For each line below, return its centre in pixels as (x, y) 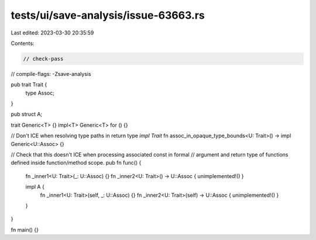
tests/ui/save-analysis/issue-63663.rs (108, 15)
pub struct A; (27, 114)
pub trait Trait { (29, 85)
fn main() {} (25, 229)
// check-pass (43, 59)
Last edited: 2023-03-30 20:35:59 (52, 33)
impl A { (35, 187)
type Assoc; (40, 93)
